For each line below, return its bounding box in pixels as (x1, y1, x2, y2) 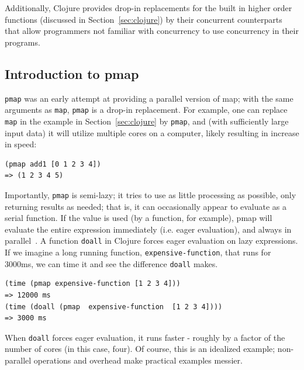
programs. (5, 36, 40, 48)
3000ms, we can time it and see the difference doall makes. (5, 257, 218, 269)
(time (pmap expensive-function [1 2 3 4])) (5, 279, 181, 288)
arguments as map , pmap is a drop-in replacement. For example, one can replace (5, 103, 288, 116)
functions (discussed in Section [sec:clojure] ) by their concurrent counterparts (5, 13, 282, 25)
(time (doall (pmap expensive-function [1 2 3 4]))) (5, 302, 223, 311)
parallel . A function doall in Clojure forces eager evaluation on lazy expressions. (5, 234, 298, 247)
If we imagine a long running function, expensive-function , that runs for (5, 246, 271, 258)
